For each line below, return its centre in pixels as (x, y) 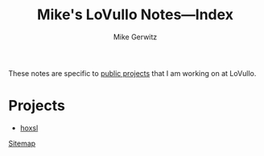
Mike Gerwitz (135, 37)
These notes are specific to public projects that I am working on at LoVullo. (132, 73)
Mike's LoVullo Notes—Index (135, 15)
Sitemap (22, 143)
